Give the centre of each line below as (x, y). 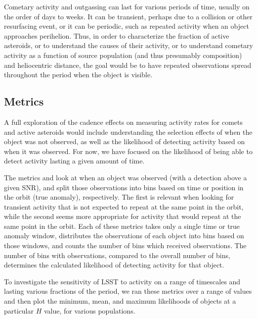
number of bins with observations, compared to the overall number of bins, (117, 255)
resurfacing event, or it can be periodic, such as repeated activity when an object (127, 26)
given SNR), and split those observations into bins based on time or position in (124, 187)
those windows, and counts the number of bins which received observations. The (125, 245)
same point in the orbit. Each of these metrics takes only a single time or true (122, 226)
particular (19, 310)
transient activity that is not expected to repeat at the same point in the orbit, (124, 206)
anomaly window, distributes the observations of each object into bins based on (124, 236)
